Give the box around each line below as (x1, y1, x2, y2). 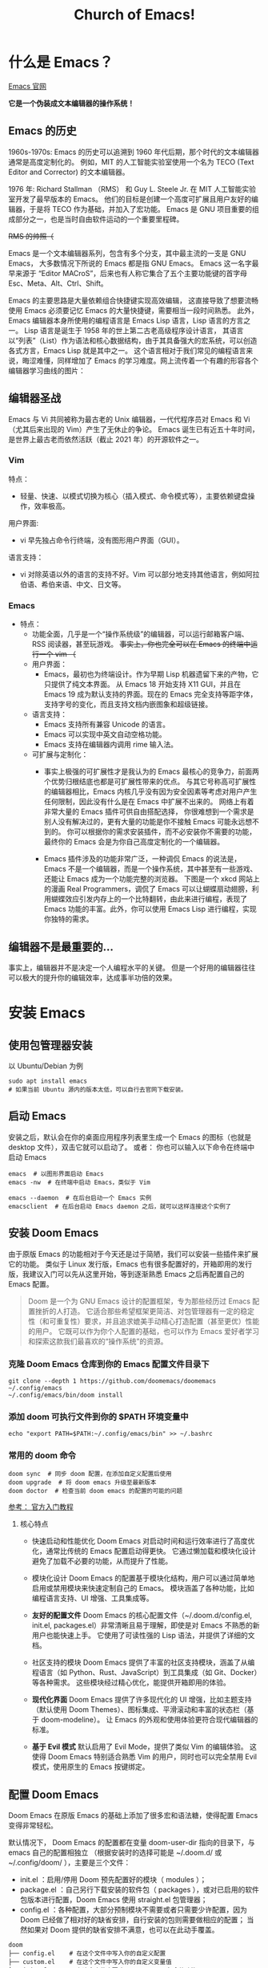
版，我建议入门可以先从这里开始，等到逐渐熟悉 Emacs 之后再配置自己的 (8, 1269, 245, 1279)
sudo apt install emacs (8, 1077, 88, 1085)
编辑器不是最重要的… (8, 940, 114, 954)
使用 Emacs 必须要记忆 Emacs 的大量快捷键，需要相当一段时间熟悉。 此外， (8, 305, 258, 315)
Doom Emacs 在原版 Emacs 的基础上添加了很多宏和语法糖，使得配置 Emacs (8, 1811, 258, 1820)
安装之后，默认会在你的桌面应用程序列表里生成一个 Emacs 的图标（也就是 (8, 1132, 252, 1141)
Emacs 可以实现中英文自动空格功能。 (43, 730, 166, 739)
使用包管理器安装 (8, 1038, 93, 1052)
